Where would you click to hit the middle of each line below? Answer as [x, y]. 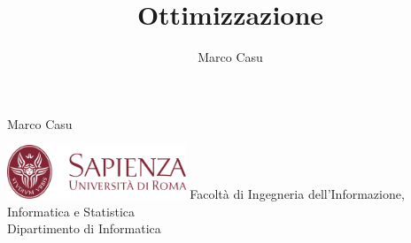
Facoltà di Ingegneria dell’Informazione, [297, 193]
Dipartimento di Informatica [84, 228]
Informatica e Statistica [71, 211]
